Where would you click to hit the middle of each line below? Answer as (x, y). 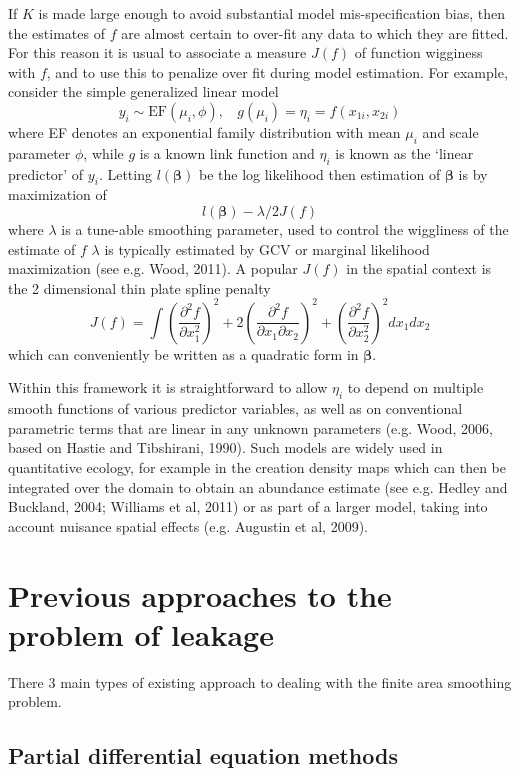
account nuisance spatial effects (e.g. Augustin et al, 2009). (188, 525)
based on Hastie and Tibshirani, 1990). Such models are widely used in (225, 447)
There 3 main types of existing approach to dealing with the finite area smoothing (260, 681)
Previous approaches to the (200, 594)
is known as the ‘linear (404, 152)
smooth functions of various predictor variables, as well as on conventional (235, 408)
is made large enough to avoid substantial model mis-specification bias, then (271, 13)
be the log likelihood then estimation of (320, 173)
